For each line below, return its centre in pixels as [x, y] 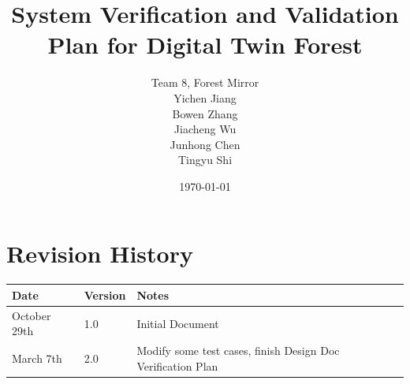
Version [105, 295]
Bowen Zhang [205, 113]
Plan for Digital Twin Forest [205, 45]
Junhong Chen [205, 144]
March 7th [37, 358]
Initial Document [178, 323]
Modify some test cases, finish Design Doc [238, 350]
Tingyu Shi [205, 160]
